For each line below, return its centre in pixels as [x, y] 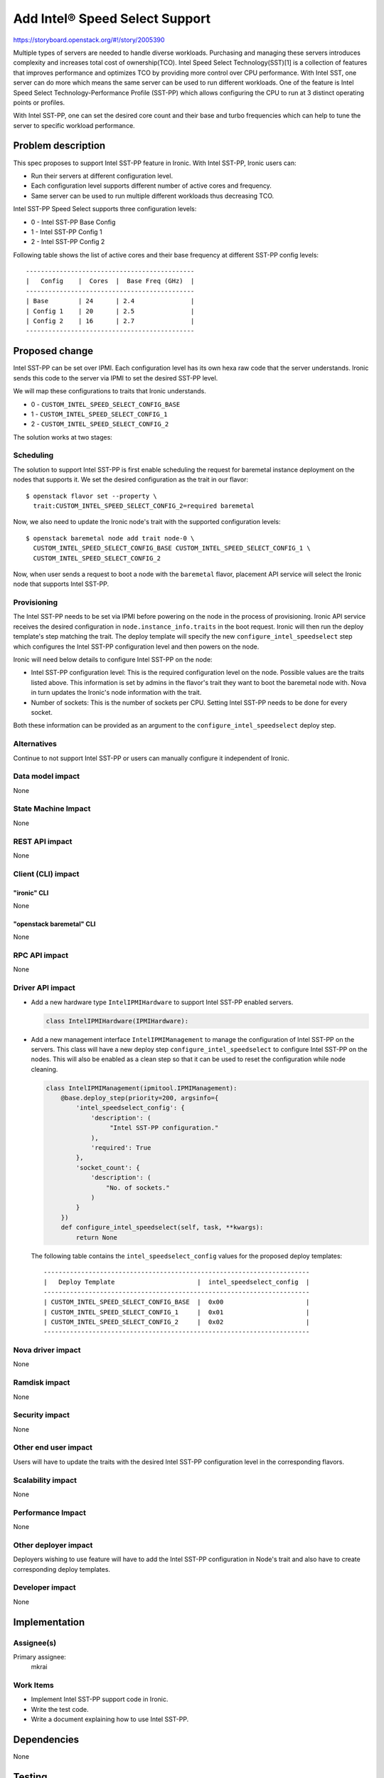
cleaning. [44, 1069]
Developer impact [44, 1587]
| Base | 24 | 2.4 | [110, 301]
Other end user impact [53, 1447]
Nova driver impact [47, 1350]
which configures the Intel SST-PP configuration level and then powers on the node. [136, 646]
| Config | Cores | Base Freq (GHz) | [110, 281]
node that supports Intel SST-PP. [61, 584]
